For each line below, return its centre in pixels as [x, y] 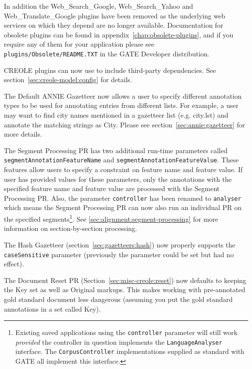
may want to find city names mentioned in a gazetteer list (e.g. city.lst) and [116, 115]
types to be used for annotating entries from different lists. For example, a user [121, 105]
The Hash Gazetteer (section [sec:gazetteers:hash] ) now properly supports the [120, 244]
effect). [14, 264]
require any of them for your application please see [79, 44]
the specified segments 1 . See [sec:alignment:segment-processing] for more [111, 218]
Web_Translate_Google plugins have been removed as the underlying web [115, 15]
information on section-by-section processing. [71, 228]
